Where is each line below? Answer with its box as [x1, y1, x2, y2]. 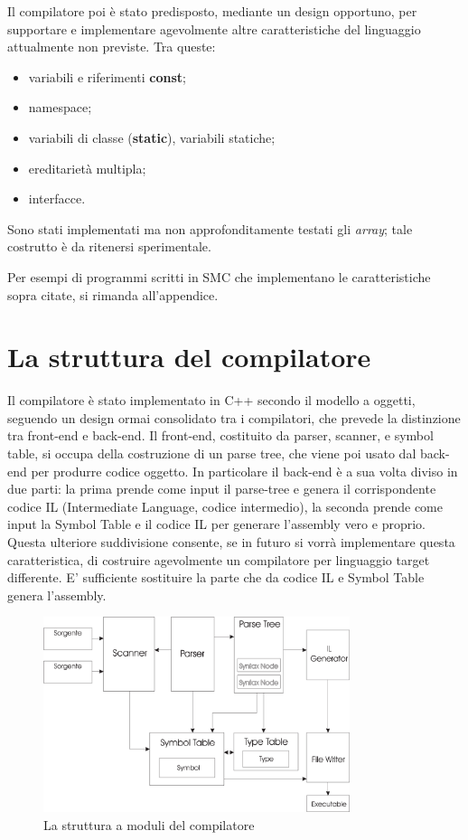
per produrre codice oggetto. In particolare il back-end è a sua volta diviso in [31, 461, 458, 480]
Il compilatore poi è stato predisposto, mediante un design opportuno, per [7, 2, 417, 20]
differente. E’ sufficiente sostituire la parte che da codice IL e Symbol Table [7, 568, 425, 587]
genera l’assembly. [7, 585, 107, 604]
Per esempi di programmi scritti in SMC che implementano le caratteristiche [7, 267, 431, 286]
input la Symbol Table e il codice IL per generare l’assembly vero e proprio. [7, 514, 426, 533]
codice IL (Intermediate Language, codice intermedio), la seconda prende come [7, 496, 443, 515]
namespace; [28, 98, 92, 117]
